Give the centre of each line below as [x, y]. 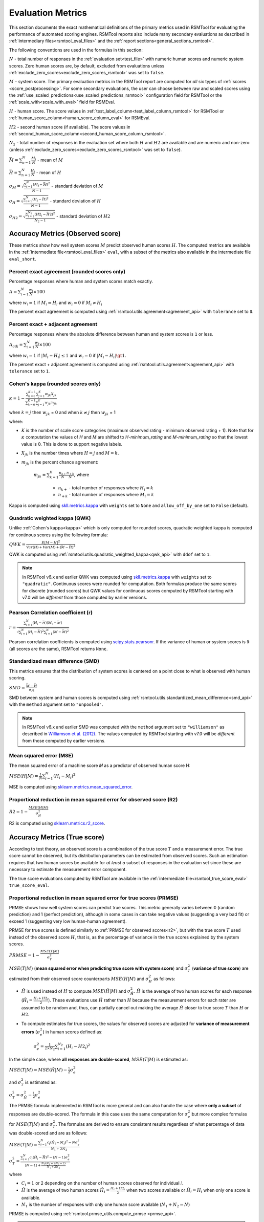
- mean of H [48, 172]
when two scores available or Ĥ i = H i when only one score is [188, 1191]
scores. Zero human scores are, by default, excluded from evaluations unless [87, 65]
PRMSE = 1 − [24, 955]
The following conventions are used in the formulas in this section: [76, 50]
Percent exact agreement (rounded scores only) [67, 271]
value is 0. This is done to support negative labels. [72, 444]
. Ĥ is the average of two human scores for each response [193, 991]
